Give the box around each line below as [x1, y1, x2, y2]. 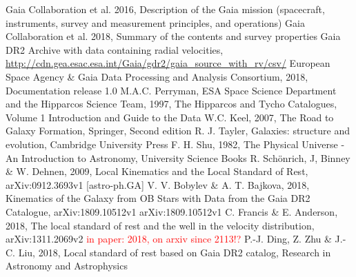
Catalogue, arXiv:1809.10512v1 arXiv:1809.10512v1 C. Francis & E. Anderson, [6, 204, 338, 218]
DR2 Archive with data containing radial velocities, [6, 42, 224, 57]
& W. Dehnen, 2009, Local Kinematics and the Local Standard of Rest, [6, 164, 308, 178]
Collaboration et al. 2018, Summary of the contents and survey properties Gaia [6, 29, 341, 43]
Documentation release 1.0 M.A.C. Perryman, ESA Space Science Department [6, 83, 337, 97]
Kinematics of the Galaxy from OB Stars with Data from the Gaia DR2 [6, 191, 310, 205]
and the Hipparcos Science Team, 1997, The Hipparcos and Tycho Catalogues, [6, 96, 337, 111]
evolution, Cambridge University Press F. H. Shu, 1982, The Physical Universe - [6, 136, 345, 151]
